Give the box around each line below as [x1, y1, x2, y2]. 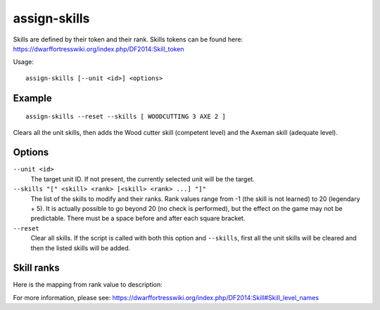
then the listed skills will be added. [30, 243, 131, 252]
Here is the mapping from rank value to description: [13, 280, 163, 289]
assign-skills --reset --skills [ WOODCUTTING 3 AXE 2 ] [25, 112, 227, 121]
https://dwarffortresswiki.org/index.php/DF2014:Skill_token [13, 44, 184, 53]
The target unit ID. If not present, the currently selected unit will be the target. [30, 174, 255, 183]
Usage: [13, 58, 34, 66]
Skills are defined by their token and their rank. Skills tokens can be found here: [13, 35, 243, 44]
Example [13, 92, 52, 104]
